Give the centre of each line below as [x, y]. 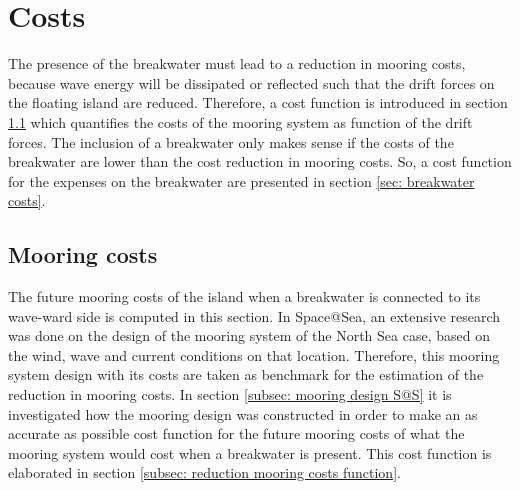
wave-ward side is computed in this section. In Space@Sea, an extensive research [254, 315]
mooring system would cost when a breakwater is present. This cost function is [250, 452]
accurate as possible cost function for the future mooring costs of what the [236, 433]
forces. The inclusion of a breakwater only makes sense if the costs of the [231, 141]
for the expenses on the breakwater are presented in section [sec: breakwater [241, 180]
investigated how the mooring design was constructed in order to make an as [243, 413]
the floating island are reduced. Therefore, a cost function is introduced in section [258, 102]
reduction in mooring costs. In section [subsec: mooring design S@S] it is [230, 394]
